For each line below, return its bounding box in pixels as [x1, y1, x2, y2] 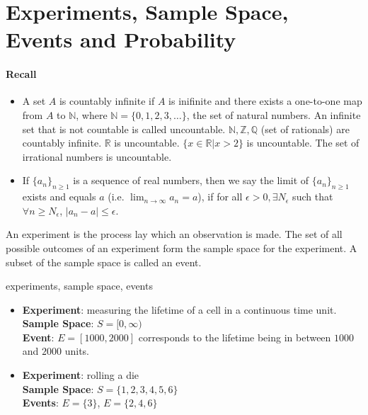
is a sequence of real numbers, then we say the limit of [73, 173, 309, 188]
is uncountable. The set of [246, 135, 360, 150]
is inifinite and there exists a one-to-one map [168, 93, 362, 108]
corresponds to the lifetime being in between [138, 329, 331, 344]
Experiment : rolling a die [22, 368, 139, 382]
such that [292, 189, 333, 204]
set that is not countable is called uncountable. [22, 121, 226, 136]
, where [76, 107, 108, 122]
